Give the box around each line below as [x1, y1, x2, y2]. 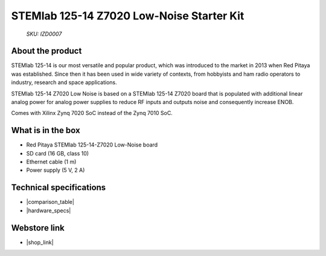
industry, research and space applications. [11, 79, 117, 86]
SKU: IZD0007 [26, 30, 62, 38]
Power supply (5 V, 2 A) [26, 166, 85, 174]
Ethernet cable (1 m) [26, 158, 77, 166]
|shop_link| [26, 238, 54, 246]
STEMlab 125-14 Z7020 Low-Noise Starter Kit [11, 9, 245, 22]
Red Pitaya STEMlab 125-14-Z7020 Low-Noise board [26, 141, 158, 148]
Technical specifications [11, 182, 106, 193]
